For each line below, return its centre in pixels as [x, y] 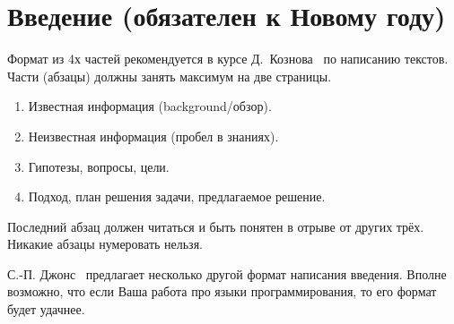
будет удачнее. [46, 309]
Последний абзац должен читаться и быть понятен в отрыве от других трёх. [216, 226]
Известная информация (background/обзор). [150, 106]
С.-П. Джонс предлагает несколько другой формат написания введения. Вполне [227, 273]
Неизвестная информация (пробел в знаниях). [153, 136]
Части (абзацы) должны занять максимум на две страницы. [170, 76]
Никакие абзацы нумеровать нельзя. [105, 244]
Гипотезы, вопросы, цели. [99, 166]
